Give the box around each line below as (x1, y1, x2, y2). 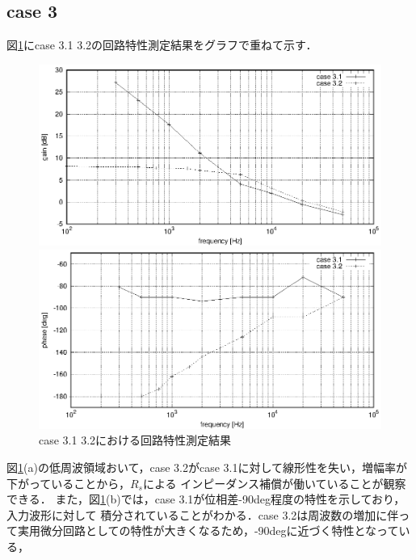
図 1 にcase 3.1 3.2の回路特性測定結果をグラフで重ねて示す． (6, 36, 317, 53)
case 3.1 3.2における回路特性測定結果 (39, 432, 232, 448)
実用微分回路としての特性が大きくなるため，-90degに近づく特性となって (17, 522, 399, 539)
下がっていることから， (6, 474, 130, 491)
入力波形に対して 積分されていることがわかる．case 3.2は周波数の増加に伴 (6, 506, 399, 523)
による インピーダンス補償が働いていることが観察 (142, 474, 406, 491)
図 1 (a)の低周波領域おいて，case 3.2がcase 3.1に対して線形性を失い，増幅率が (6, 458, 408, 475)
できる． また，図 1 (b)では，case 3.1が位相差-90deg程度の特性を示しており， (6, 491, 405, 507)
